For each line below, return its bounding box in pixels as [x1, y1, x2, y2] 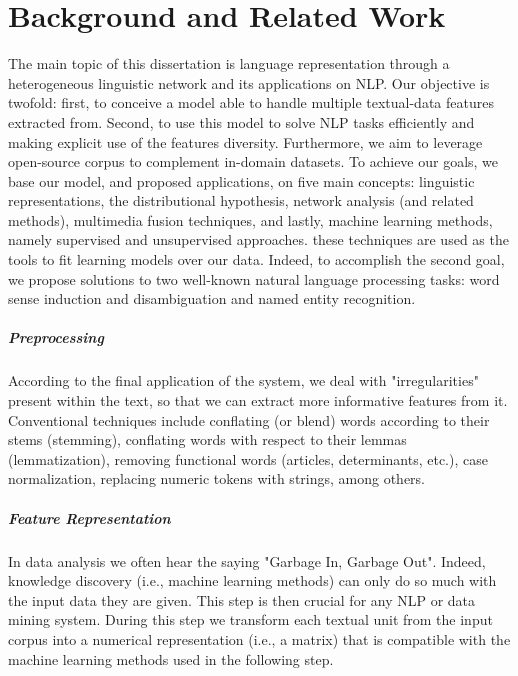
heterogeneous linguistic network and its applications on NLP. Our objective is [8, 72, 490, 93]
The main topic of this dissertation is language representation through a [8, 53, 450, 74]
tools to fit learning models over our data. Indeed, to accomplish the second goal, [8, 249, 505, 270]
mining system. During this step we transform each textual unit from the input [8, 609, 493, 630]
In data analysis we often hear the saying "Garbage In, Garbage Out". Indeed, [8, 550, 486, 571]
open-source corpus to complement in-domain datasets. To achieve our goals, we [8, 151, 499, 172]
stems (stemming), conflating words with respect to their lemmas [8, 429, 407, 450]
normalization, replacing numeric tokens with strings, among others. [8, 468, 426, 489]
